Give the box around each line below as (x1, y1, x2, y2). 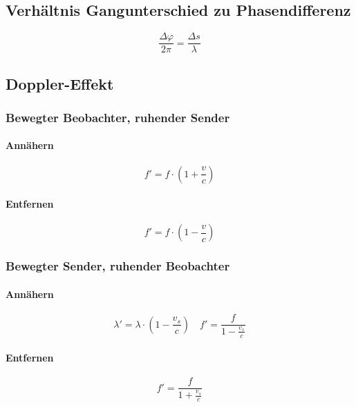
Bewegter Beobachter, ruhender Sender (6, 108, 230, 126)
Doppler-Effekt (6, 72, 114, 94)
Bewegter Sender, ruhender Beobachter (6, 257, 230, 275)
